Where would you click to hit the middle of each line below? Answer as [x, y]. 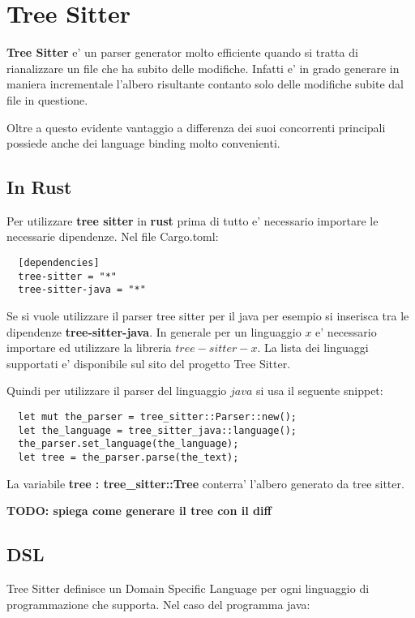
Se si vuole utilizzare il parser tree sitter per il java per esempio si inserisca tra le [208, 316]
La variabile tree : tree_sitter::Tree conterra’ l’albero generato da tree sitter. [205, 483]
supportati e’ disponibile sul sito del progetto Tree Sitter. [149, 363]
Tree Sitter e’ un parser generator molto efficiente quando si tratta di [182, 52]
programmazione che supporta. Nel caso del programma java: [158, 604]
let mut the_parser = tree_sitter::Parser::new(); [157, 417]
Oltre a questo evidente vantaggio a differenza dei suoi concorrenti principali [196, 127]
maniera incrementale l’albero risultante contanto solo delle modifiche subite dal [205, 84]
